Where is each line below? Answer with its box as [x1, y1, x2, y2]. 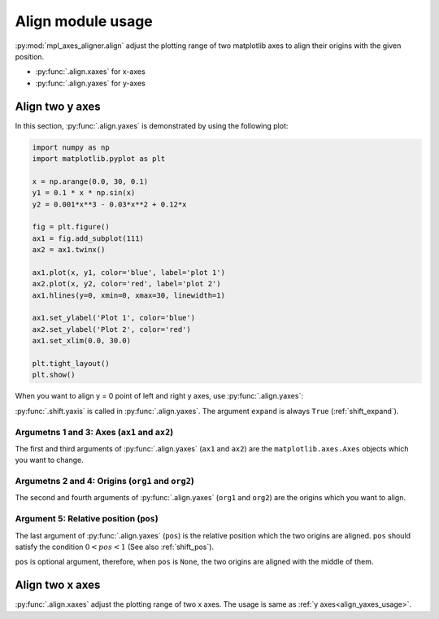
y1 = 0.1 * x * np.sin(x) [32, 188, 136, 198]
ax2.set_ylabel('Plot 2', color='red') [32, 325, 191, 333]
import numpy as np [32, 142, 110, 152]
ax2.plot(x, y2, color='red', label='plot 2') [32, 279, 221, 289]
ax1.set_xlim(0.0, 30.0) [32, 336, 132, 346]
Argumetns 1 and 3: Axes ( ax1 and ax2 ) [15, 426, 174, 438]
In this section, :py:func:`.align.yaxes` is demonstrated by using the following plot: [15, 120, 289, 130]
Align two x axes [15, 578, 101, 592]
